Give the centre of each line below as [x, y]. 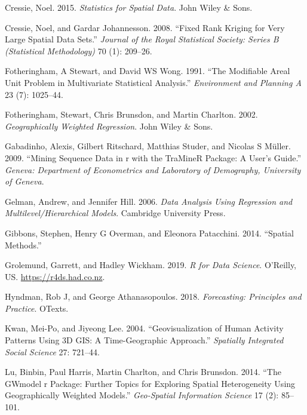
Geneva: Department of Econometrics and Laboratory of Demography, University [153, 169]
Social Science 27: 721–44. [52, 351]
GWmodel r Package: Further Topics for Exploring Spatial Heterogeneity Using [150, 383]
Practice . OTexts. [37, 308]
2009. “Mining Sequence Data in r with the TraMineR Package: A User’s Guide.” [153, 157]
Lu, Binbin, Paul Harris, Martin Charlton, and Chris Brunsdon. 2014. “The [143, 372]
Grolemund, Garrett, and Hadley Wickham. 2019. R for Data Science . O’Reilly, [151, 265]
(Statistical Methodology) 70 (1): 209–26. [79, 50]
